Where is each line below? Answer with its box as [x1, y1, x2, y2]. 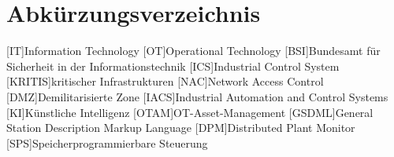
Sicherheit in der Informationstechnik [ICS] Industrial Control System [6, 57, 340, 74]
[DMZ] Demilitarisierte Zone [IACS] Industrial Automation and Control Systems [6, 88, 388, 104]
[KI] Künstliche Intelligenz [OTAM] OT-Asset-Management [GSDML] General [6, 104, 374, 120]
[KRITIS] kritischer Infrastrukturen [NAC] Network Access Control [6, 73, 324, 89]
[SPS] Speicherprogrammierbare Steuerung [6, 134, 208, 151]
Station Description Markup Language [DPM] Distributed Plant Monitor [6, 119, 355, 136]
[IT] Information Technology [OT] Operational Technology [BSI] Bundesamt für [6, 42, 381, 59]
